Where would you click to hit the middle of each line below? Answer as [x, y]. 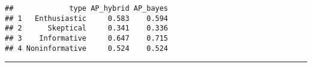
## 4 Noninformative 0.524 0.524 [87, 48]
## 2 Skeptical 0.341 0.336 [87, 28]
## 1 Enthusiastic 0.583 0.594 [87, 18]
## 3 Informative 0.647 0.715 [87, 38]
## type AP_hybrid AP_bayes [87, 8]
